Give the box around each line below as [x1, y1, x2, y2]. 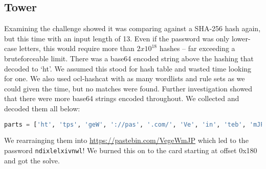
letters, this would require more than [19, 43, 135, 54]
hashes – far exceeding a [159, 43, 235, 54]
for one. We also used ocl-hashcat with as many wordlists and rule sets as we [4, 73, 245, 84]
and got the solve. [4, 155, 60, 165]
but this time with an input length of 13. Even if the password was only [4, 33, 230, 43]
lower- [232, 33, 251, 43]
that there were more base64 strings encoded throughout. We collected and [4, 93, 239, 104]
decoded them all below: [4, 103, 80, 113]
